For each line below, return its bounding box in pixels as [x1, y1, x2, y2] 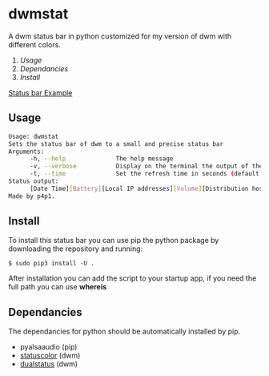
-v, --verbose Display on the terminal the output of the [29, 162, 263, 171]
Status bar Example [8, 87, 73, 97]
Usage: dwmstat [8, 132, 59, 140]
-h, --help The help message [29, 155, 174, 163]
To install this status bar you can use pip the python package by [8, 236, 219, 245]
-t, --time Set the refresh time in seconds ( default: [29, 170, 263, 178]
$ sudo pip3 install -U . [8, 260, 94, 268]
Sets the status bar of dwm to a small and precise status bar [8, 139, 224, 148]
